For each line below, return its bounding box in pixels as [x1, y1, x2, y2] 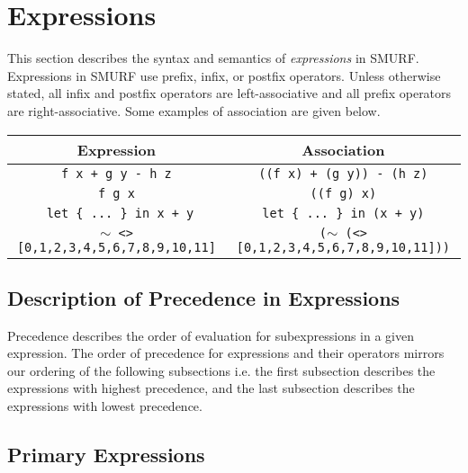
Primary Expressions [7, 441, 205, 469]
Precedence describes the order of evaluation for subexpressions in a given [7, 326, 414, 344]
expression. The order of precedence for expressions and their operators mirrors [7, 344, 445, 362]
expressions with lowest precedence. [7, 397, 202, 415]
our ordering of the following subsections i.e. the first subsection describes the [7, 361, 436, 379]
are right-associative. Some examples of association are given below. [7, 101, 381, 120]
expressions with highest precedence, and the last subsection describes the [7, 379, 415, 397]
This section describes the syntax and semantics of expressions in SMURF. [7, 49, 419, 67]
